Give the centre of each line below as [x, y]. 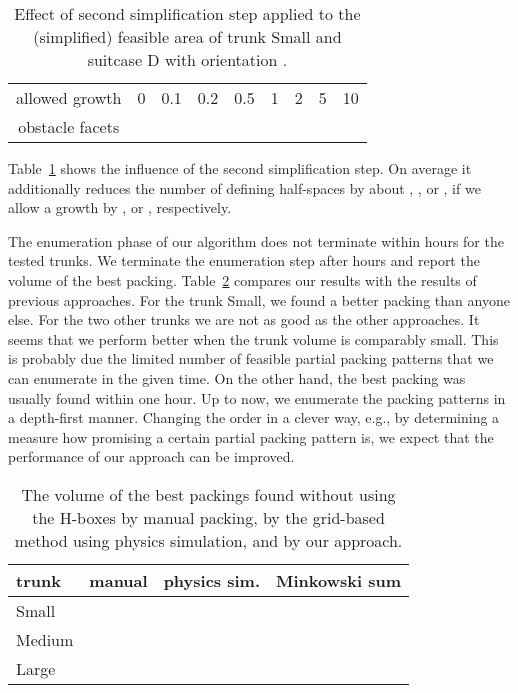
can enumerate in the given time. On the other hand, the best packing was [237, 377]
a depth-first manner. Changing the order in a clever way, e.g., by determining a [254, 417]
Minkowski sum [339, 580]
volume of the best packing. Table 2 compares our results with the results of [242, 279]
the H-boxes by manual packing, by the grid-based [208, 517]
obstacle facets [69, 126]
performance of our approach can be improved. [151, 456]
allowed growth [69, 97]
